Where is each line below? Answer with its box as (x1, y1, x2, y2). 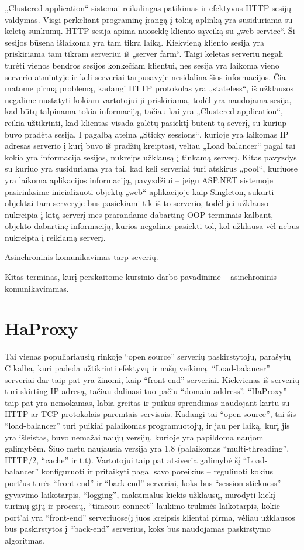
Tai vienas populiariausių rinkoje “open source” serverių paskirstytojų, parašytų (5, 350, 291, 363)
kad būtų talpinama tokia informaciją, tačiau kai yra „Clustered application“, (5, 105, 283, 117)
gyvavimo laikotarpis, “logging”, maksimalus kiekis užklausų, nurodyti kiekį (5, 488, 275, 500)
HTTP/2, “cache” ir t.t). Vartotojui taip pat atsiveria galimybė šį (5, 453, 240, 466)
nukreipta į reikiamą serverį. (5, 231, 106, 243)
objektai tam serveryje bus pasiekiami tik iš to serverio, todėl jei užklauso (5, 197, 268, 209)
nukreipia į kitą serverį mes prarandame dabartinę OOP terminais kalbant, (5, 208, 274, 220)
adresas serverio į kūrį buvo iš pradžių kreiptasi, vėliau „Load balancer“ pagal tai (5, 139, 296, 152)
